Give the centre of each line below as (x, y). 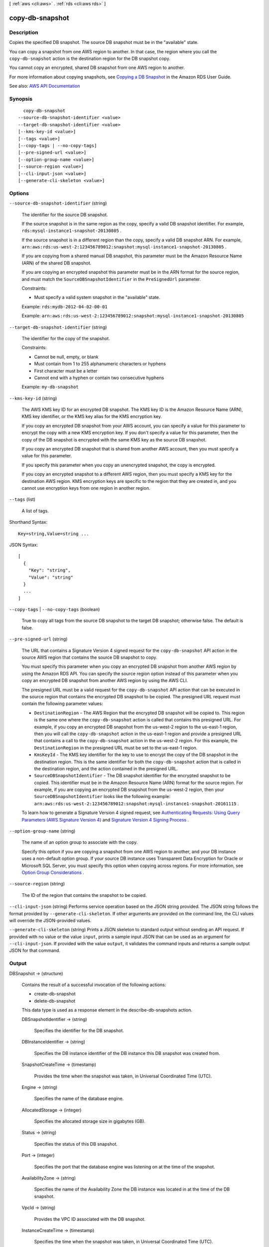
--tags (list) (22, 499)
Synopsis (21, 99)
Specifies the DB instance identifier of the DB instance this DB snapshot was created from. (127, 1053)
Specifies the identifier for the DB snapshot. (79, 1031)
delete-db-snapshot (55, 1001)
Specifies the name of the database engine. (79, 1099)
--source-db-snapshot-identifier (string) (58, 203)
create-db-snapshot (55, 994)
